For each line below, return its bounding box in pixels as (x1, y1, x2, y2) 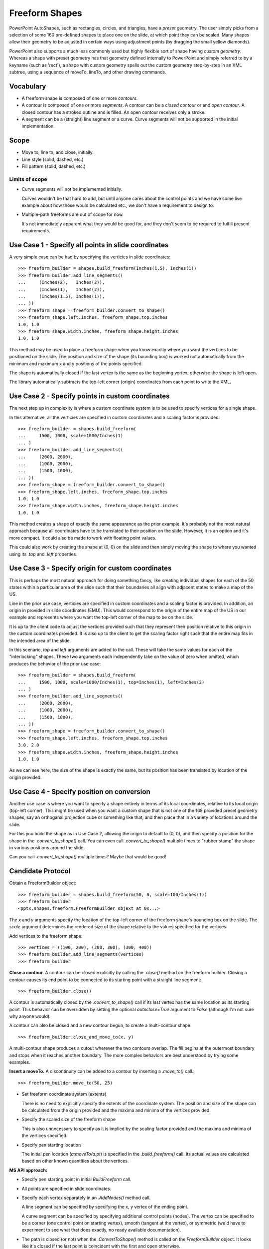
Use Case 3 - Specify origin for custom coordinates (9, 564, 172, 573)
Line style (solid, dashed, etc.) (21, 156, 84, 162)
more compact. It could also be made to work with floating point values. (9, 535, 156, 541)
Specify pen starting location (21, 1142, 81, 1148)
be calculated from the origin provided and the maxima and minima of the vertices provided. (21, 1107, 211, 1113)
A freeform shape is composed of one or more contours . (21, 95, 138, 101)
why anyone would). (9, 1013, 51, 1019)
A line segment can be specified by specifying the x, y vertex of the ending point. (21, 1204, 189, 1210)
